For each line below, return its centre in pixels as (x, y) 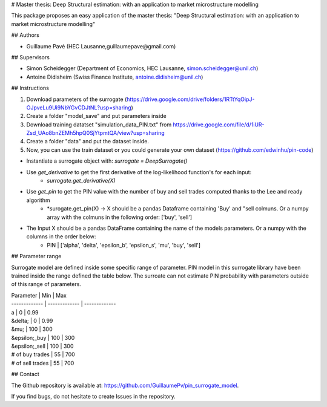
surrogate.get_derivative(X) (81, 181)
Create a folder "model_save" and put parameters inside (96, 116)
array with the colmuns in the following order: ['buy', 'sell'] (120, 217)
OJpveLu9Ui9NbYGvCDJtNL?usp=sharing (79, 107)
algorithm (38, 200)
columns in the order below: (61, 236)
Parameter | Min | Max (39, 295)
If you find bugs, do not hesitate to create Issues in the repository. (93, 397)
